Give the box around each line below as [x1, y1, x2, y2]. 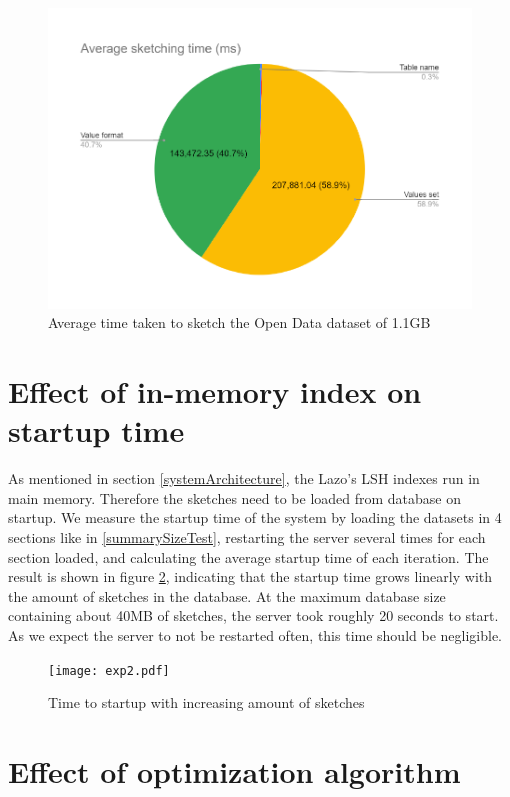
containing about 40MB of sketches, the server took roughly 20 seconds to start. [8, 605, 499, 626]
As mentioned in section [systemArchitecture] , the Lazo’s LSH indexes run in [8, 468, 480, 489]
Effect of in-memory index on [8, 371, 422, 412]
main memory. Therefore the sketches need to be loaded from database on [8, 487, 462, 508]
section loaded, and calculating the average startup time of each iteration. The [8, 546, 489, 567]
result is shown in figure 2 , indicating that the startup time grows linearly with [8, 566, 492, 587]
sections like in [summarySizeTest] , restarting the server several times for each [8, 526, 486, 547]
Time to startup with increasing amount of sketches [48, 692, 365, 713]
